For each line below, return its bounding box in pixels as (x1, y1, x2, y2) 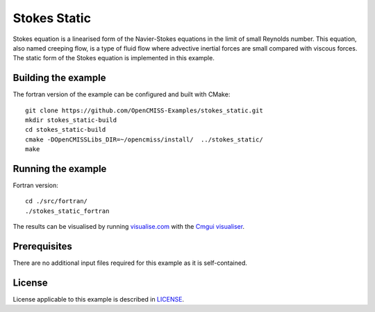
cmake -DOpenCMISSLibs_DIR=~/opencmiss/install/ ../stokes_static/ (25, 135, 263, 144)
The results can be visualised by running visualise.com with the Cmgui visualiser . (12, 223, 245, 231)
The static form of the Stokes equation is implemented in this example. (12, 54, 215, 62)
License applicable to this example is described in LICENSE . (12, 295, 184, 304)
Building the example (12, 72, 106, 84)
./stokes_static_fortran (25, 207, 110, 215)
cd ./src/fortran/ (25, 198, 88, 205)
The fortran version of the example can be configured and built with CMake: (12, 90, 231, 98)
